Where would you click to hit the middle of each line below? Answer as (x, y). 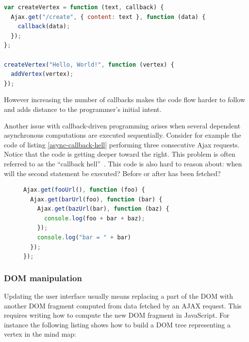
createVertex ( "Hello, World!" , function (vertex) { (89, 64)
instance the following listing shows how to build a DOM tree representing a (117, 324)
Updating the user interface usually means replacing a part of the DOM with (118, 296)
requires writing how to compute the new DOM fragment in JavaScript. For (117, 315)
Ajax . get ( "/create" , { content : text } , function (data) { (108, 17)
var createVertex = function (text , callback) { (84, 7)
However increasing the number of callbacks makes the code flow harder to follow (124, 99)
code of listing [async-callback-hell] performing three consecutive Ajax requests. (122, 144)
